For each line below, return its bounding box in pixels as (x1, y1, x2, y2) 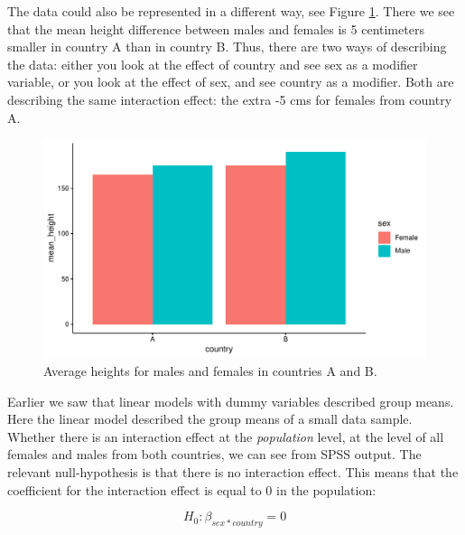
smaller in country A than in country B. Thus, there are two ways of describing (7, 37, 447, 56)
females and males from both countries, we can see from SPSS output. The (7, 445, 422, 464)
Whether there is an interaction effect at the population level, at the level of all (7, 427, 444, 446)
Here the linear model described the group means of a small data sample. (7, 409, 413, 428)
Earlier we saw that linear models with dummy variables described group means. (7, 391, 454, 410)
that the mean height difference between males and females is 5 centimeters (7, 19, 424, 38)
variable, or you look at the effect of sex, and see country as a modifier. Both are (7, 72, 454, 91)
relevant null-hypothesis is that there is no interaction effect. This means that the (7, 462, 459, 481)
